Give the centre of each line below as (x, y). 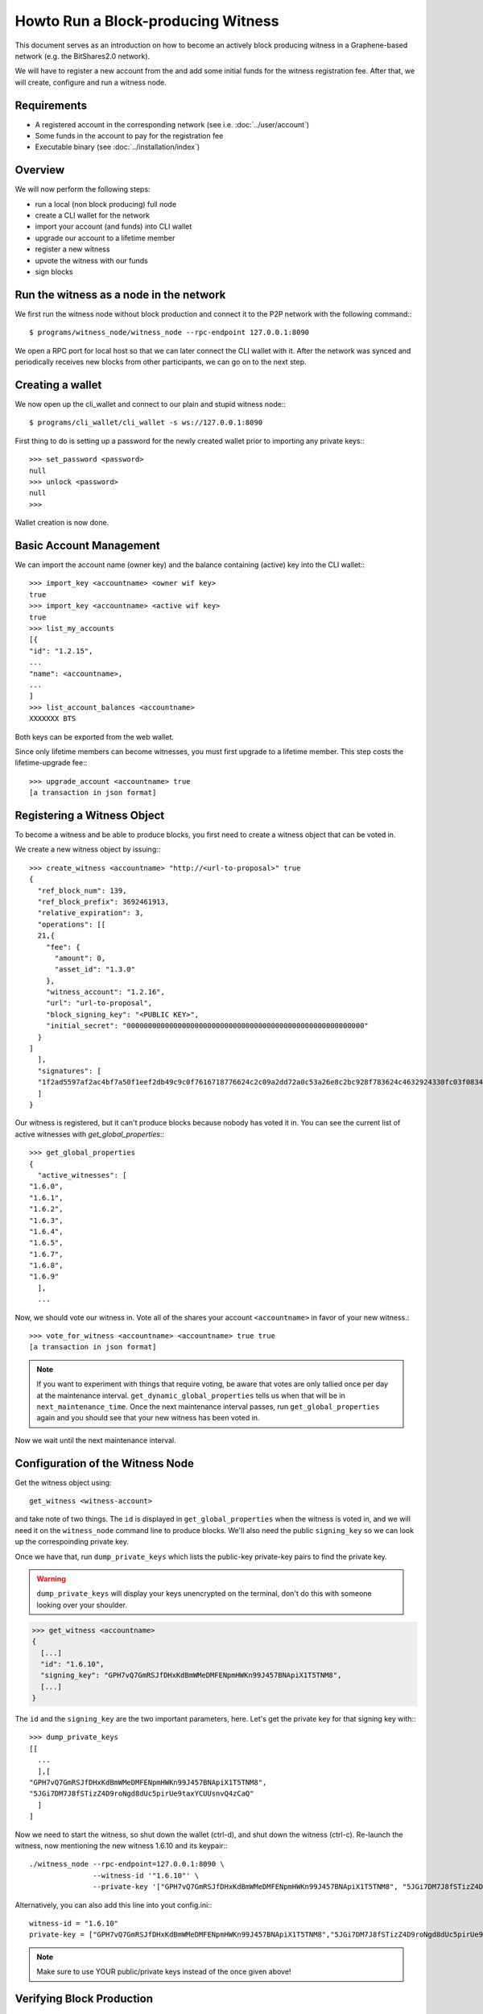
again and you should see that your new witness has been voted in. (148, 1418)
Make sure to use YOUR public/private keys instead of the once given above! (164, 1972)
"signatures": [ (70, 1071)
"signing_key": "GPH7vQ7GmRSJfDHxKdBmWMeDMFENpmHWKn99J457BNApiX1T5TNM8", (191, 1675)
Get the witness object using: (63, 1482)
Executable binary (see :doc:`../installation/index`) (118, 147)
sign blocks (54, 272)
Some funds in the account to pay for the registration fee (129, 136)
